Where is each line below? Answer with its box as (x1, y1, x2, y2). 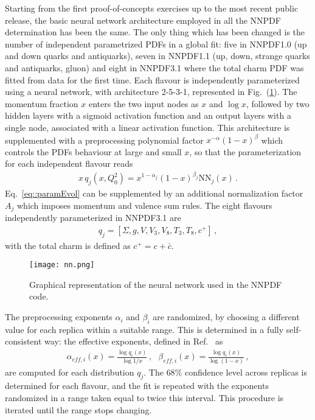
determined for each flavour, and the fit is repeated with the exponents (5, 379, 269, 392)
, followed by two (246, 97, 310, 110)
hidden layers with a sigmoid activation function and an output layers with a (5, 109, 291, 122)
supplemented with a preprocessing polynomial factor (5, 133, 204, 146)
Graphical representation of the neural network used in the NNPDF (29, 278, 282, 290)
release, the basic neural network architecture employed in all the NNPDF (5, 13, 281, 26)
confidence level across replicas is (184, 365, 307, 378)
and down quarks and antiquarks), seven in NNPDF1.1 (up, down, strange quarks (5, 49, 310, 62)
